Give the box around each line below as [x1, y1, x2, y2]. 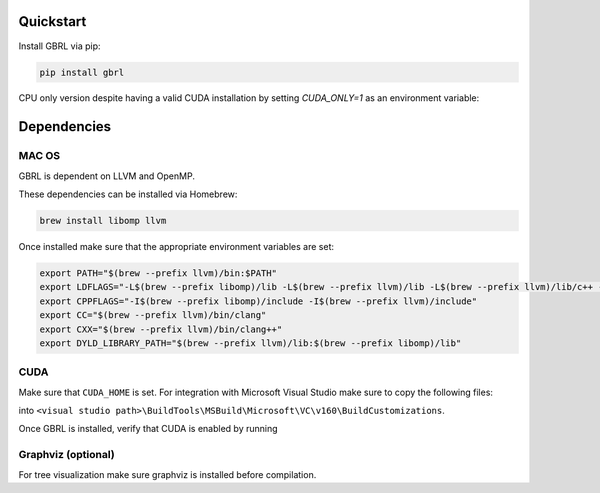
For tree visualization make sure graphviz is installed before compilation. [18, 468, 317, 480]
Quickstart [18, 13, 87, 30]
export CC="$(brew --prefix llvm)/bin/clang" [39, 310, 267, 321]
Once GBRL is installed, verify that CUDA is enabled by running [18, 423, 279, 435]
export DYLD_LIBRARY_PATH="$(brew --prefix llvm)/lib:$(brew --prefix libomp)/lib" [39, 337, 462, 349]
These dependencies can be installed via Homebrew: [18, 188, 238, 200]
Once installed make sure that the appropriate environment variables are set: [18, 241, 335, 252]
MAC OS [18, 149, 61, 163]
